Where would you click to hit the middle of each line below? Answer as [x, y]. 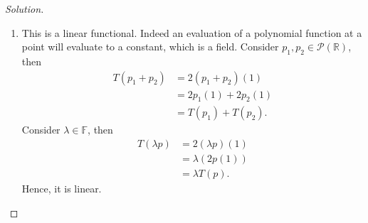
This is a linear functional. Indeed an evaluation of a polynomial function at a [192, 32]
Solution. [25, 9]
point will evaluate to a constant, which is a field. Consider [150, 47]
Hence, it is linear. [62, 189]
